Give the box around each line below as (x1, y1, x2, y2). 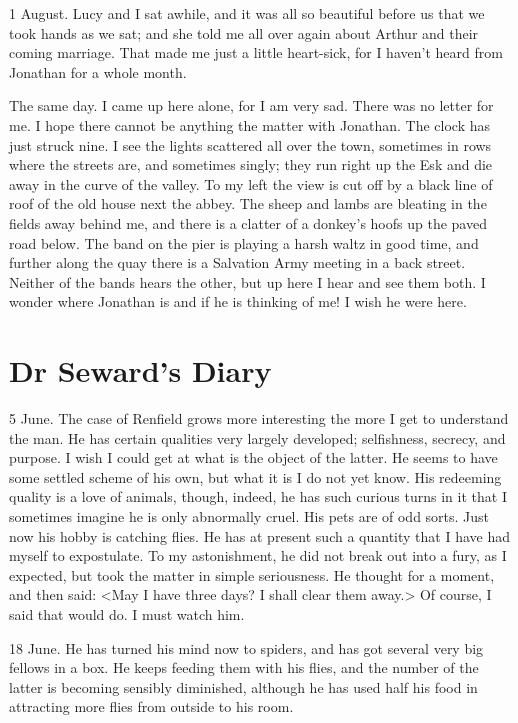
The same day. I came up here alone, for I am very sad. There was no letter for (9, 95, 494, 116)
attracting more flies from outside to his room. (9, 696, 294, 717)
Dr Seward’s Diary (9, 350, 272, 391)
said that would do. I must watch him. (9, 603, 245, 624)
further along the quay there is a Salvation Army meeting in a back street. (9, 252, 466, 273)
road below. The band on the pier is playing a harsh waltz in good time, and (9, 232, 479, 253)
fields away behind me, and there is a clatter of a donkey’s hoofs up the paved (9, 212, 487, 233)
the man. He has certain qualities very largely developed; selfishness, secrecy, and (9, 427, 506, 448)
